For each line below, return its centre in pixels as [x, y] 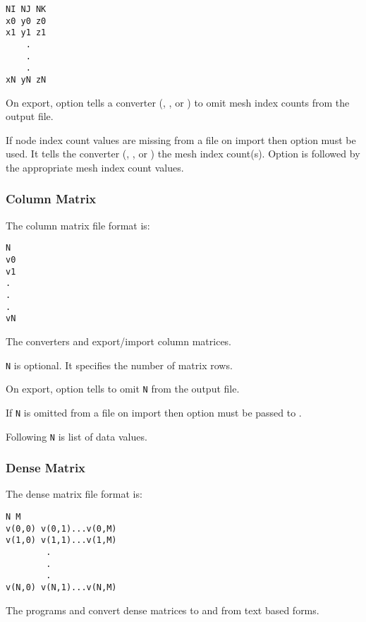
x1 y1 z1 [26, 33]
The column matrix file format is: [78, 225]
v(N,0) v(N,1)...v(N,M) [61, 587]
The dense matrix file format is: [74, 494]
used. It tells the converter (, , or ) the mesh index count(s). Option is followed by [183, 154]
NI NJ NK [26, 9]
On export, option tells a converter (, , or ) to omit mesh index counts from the [178, 102]
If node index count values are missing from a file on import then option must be [181, 139]
